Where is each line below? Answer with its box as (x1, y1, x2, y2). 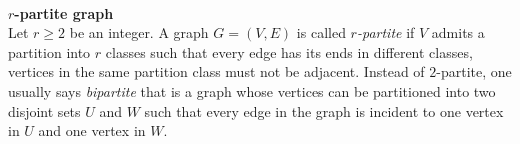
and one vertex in (38, 120, 146, 141)
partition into (8, 41, 91, 62)
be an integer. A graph (69, 22, 209, 43)
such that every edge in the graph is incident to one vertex (144, 100, 504, 121)
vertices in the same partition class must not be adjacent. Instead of (8, 61, 425, 82)
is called (296, 22, 346, 43)
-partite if (356, 22, 415, 43)
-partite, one (436, 61, 512, 82)
